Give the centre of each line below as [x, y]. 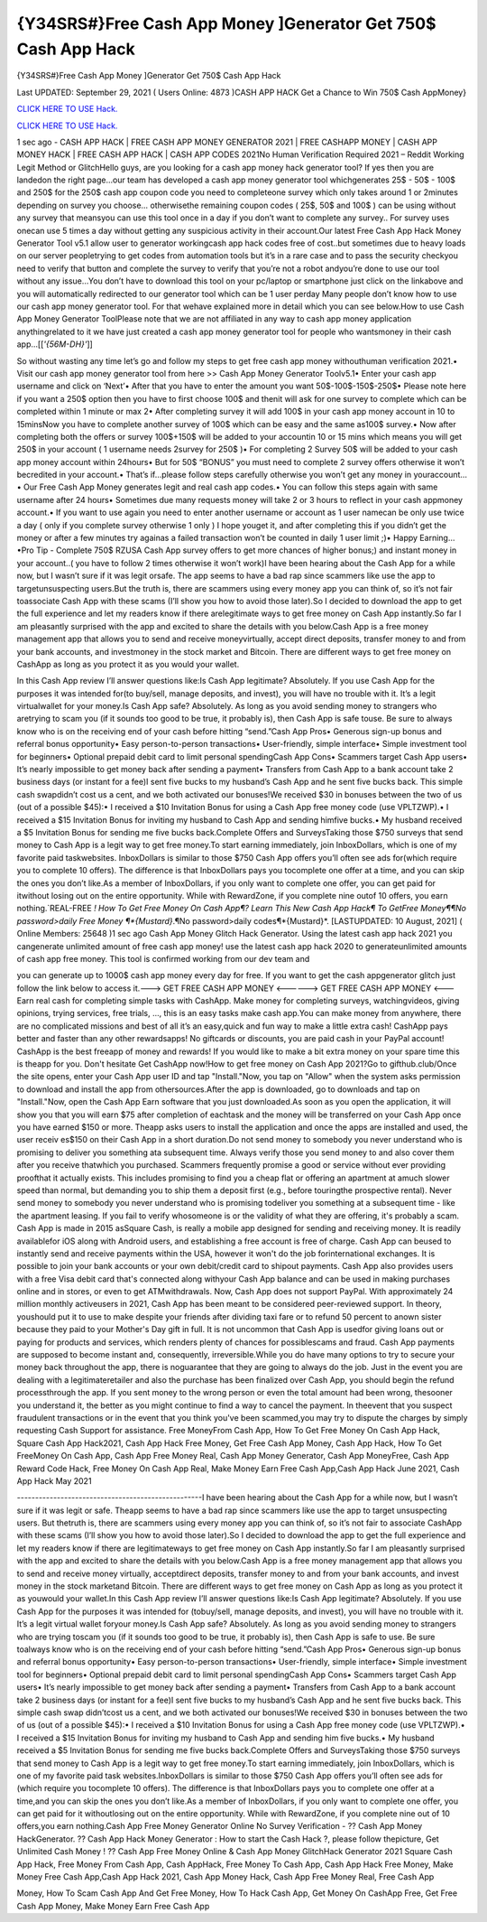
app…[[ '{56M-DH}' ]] [55, 344]
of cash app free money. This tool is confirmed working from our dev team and [163, 958]
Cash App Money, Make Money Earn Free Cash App [113, 1906]
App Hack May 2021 [54, 1480]
